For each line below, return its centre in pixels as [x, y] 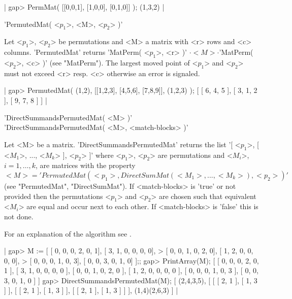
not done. [19, 216]
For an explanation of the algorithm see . [68, 233]
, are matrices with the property [85, 165]
